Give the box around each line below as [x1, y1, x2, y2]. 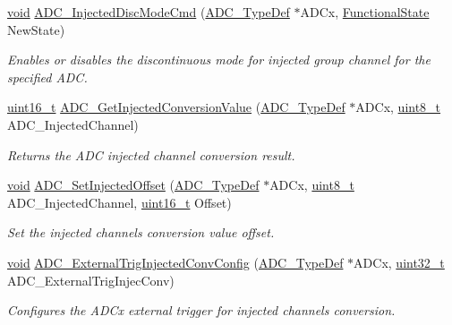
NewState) [7, 20, 65, 38]
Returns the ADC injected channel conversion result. [7, 145, 295, 164]
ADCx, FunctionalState [300, 3, 430, 21]
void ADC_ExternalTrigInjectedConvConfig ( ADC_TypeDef [7, 252, 344, 271]
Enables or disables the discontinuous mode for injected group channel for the [7, 50, 431, 69]
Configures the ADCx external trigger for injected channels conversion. [7, 301, 396, 320]
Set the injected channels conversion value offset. [7, 223, 275, 242]
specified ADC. [7, 67, 88, 86]
